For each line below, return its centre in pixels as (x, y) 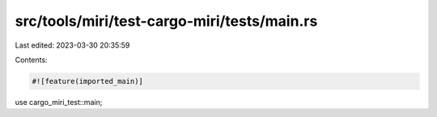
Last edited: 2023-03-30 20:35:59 (72, 45)
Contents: (31, 60)
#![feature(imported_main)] (87, 81)
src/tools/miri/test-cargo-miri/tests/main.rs (166, 21)
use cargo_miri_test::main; (59, 102)
